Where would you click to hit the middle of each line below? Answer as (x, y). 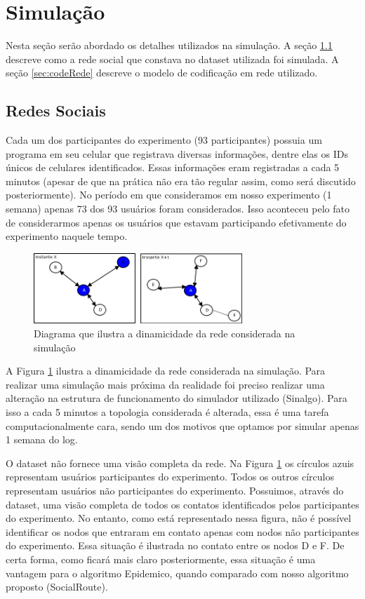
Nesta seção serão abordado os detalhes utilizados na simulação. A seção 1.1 (169, 45)
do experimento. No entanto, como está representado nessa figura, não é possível (179, 518)
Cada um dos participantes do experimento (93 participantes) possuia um (164, 140)
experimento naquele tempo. (67, 236)
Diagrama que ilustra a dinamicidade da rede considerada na (165, 334)
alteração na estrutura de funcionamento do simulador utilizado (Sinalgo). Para (177, 398)
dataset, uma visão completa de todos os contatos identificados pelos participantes (182, 504)
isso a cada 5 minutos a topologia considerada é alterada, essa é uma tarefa (167, 412)
